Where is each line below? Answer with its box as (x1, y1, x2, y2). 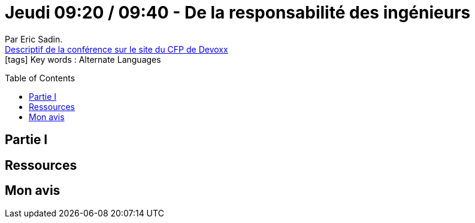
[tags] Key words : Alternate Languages (5, 54, 161, 65)
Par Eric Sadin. (5, 33, 63, 44)
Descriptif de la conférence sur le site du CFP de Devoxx (5, 44, 228, 54)
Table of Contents (5, 72, 75, 83)
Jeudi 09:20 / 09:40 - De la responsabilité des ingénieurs (5, 2, 471, 23)
